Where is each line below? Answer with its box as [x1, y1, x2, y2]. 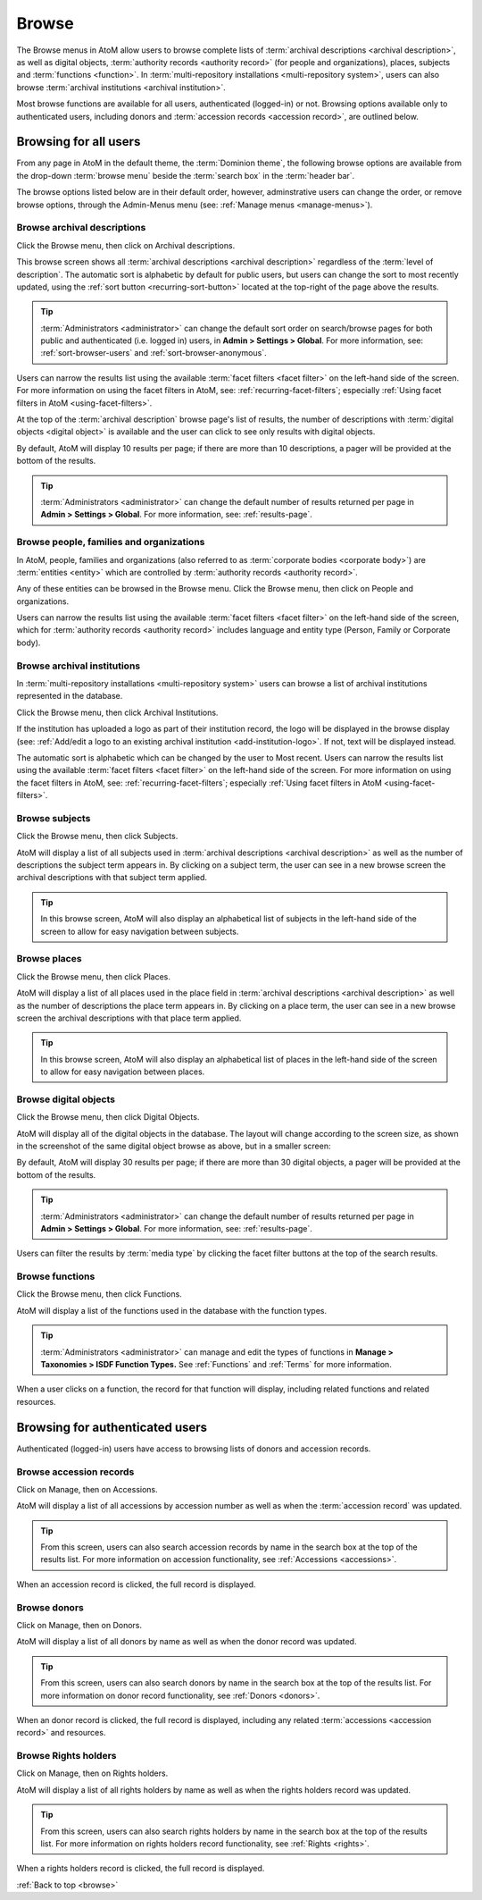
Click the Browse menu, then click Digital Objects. [16, 1112, 200, 1122]
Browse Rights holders [16, 1750, 117, 1762]
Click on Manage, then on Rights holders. [16, 1768, 169, 1778]
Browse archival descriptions [16, 222, 146, 234]
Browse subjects [16, 811, 91, 824]
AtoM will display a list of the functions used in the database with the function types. [16, 1305, 328, 1316]
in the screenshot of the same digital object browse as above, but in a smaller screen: [16, 1140, 331, 1151]
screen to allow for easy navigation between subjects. [40, 926, 239, 937]
